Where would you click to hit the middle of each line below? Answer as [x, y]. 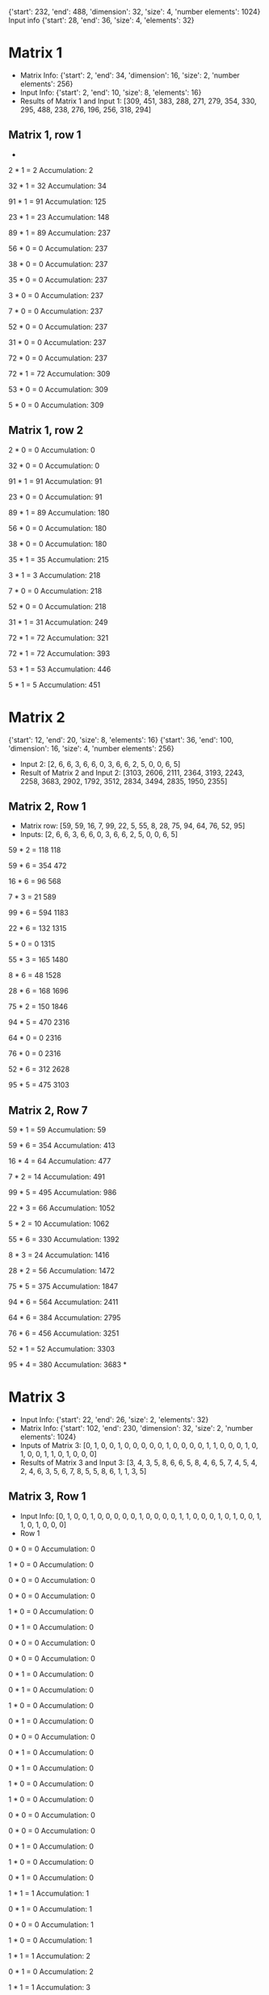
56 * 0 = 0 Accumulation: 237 [58, 248]
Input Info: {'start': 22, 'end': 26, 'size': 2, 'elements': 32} [114, 1420]
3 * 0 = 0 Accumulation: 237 [56, 295]
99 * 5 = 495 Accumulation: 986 [63, 1193]
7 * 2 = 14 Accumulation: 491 [57, 1177]
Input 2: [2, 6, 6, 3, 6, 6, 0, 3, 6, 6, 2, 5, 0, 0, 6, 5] [100, 764]
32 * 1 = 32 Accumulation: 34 [58, 186]
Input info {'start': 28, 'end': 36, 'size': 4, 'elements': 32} [102, 20]
